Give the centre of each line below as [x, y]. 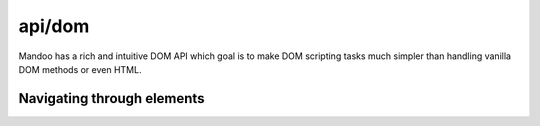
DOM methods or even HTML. [80, 69]
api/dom [54, 26]
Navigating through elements [111, 98]
